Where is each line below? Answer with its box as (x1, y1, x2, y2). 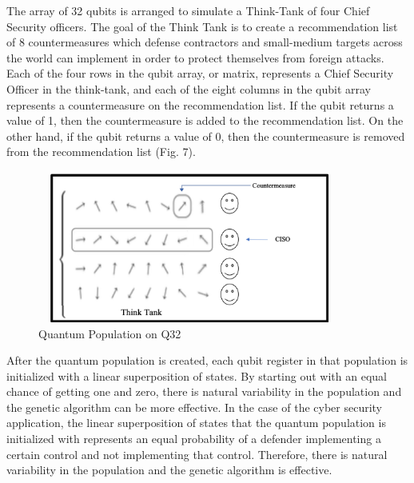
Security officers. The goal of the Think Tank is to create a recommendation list (6, 18, 398, 34)
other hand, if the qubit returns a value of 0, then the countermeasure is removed (6, 127, 405, 144)
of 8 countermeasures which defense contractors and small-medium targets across (6, 34, 403, 50)
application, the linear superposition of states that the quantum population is (6, 414, 386, 431)
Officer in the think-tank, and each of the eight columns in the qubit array (6, 80, 371, 97)
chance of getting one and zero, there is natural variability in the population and (6, 383, 402, 400)
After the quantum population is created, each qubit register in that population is (6, 352, 408, 369)
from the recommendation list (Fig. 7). (6, 143, 196, 160)
